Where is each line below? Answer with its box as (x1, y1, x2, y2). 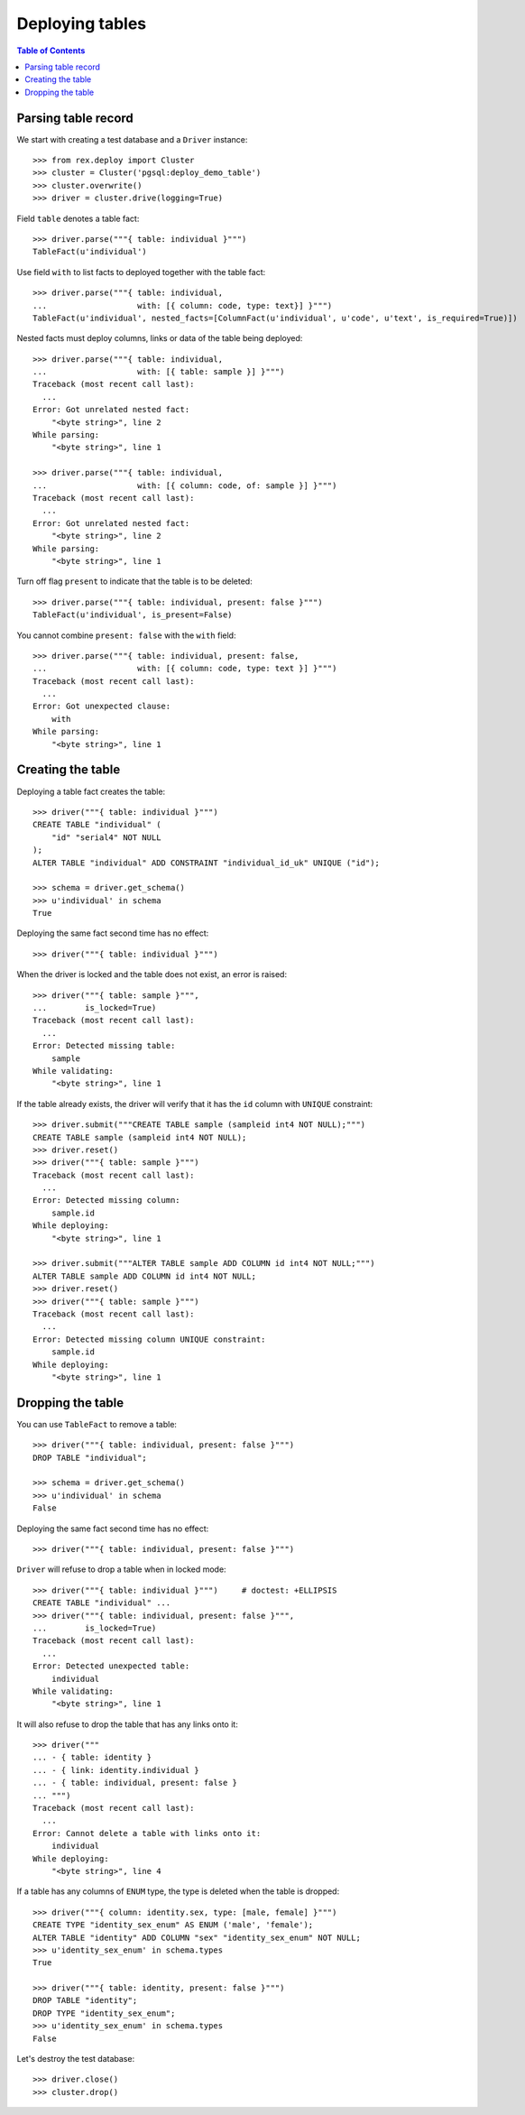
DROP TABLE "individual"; (32, 1453, 148, 1463)
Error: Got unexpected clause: (32, 701, 171, 712)
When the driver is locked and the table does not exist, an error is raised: (16, 969, 288, 980)
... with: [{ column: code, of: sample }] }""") (32, 480, 337, 491)
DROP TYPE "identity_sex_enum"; (32, 2008, 176, 2018)
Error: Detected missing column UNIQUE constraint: (32, 1334, 266, 1344)
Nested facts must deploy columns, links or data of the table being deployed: (16, 333, 303, 344)
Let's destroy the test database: (16, 2054, 135, 2064)
